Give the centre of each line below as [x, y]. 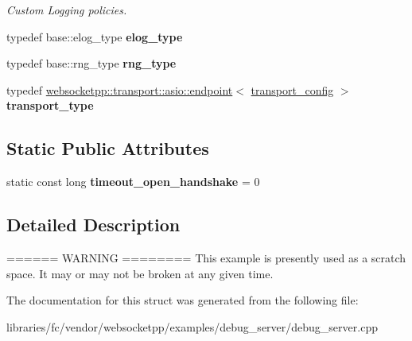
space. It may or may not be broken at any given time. [140, 273]
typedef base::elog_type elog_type [95, 36]
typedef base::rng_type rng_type [91, 63]
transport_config [292, 89]
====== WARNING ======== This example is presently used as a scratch [206, 257]
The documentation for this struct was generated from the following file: [183, 300]
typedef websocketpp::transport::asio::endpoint [120, 89]
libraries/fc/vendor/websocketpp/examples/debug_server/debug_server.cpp [192, 326]
